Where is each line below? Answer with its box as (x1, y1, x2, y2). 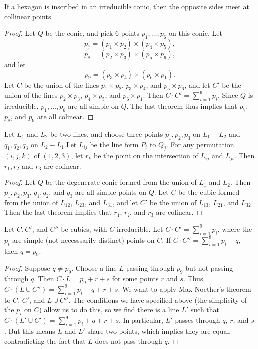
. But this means (4, 325, 55, 336)
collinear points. (4, 11, 53, 21)
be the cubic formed (178, 187, 240, 197)
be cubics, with (61, 223, 107, 234)
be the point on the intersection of (94, 150, 198, 161)
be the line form (90, 139, 139, 149)
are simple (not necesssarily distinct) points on (12, 234, 155, 245)
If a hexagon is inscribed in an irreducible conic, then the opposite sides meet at (4, 1, 249, 11)
